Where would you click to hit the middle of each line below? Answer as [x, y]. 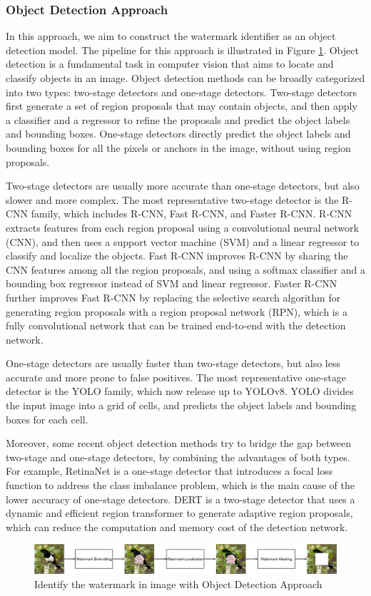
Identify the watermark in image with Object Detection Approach [178, 584]
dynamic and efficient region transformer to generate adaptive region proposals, [179, 513]
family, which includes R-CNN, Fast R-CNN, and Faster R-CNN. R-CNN [192, 214]
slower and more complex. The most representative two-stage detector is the [172, 199]
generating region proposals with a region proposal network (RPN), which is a [177, 311]
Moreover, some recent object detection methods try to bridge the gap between [179, 443]
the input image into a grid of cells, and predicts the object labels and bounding [181, 405]
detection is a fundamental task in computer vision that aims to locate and [170, 64]
